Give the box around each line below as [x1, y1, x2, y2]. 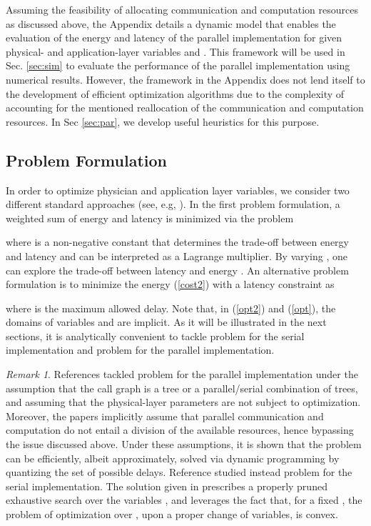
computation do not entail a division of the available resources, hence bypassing [6, 422, 354, 437]
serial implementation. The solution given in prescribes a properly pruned [6, 478, 327, 493]
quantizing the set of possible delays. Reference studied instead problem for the [6, 465, 352, 480]
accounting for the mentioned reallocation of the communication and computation [6, 100, 364, 115]
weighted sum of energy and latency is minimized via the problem [6, 210, 294, 225]
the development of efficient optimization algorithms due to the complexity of [6, 86, 345, 101]
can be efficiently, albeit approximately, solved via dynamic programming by [6, 450, 340, 465]
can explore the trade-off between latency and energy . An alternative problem [6, 262, 349, 277]
